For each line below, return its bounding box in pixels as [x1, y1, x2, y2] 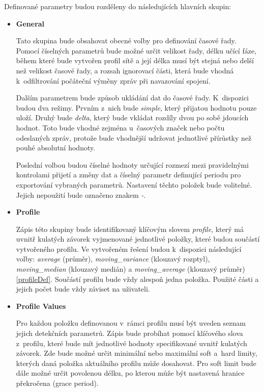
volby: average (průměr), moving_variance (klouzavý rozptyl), [16, 253, 210, 264]
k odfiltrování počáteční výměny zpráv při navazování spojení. [16, 75, 211, 86]
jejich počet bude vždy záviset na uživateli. [16, 283, 150, 294]
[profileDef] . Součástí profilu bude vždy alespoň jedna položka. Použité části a [16, 273, 259, 284]
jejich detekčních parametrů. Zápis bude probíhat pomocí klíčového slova [16, 328, 243, 338]
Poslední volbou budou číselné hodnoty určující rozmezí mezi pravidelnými [16, 159, 249, 170]
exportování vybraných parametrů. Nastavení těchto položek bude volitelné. [16, 179, 252, 190]
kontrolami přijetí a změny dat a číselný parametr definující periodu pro [16, 169, 241, 180]
